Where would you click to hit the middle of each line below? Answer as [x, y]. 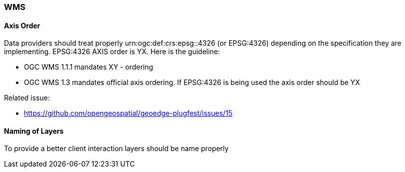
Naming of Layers [34, 131]
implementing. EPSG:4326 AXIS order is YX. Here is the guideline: [112, 52]
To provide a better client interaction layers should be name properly [116, 149]
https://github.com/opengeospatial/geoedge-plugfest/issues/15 [128, 113]
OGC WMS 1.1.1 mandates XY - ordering [89, 67]
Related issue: [27, 98]
